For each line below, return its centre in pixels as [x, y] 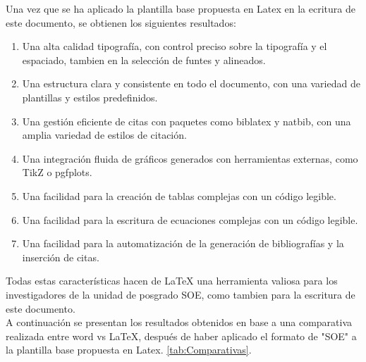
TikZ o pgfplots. [57, 172]
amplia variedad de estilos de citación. [104, 135]
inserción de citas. [61, 257]
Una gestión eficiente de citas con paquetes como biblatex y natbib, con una [187, 121]
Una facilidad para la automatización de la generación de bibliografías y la [183, 243]
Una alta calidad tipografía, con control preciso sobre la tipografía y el [175, 46]
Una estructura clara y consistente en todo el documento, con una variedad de [191, 83]
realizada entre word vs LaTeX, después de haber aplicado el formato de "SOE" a [181, 336]
